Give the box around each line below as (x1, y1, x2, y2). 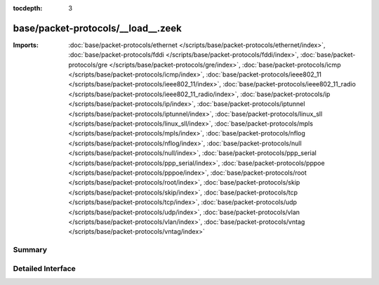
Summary (13, 245, 48, 255)
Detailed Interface (13, 263, 77, 273)
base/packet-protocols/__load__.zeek (13, 22, 182, 34)
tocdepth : (13, 4, 43, 12)
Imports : (13, 41, 39, 49)
